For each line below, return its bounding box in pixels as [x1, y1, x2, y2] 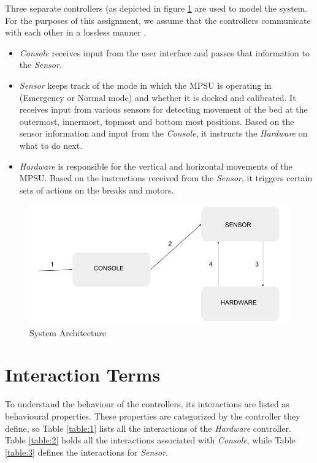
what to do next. [19, 138, 83, 151]
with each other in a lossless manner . [5, 26, 147, 39]
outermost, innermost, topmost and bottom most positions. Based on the [19, 115, 294, 127]
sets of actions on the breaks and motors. [19, 183, 174, 196]
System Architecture [29, 326, 106, 339]
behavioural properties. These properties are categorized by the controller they [5, 409, 300, 422]
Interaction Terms [5, 362, 161, 387]
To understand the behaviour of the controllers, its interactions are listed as [5, 397, 289, 410]
